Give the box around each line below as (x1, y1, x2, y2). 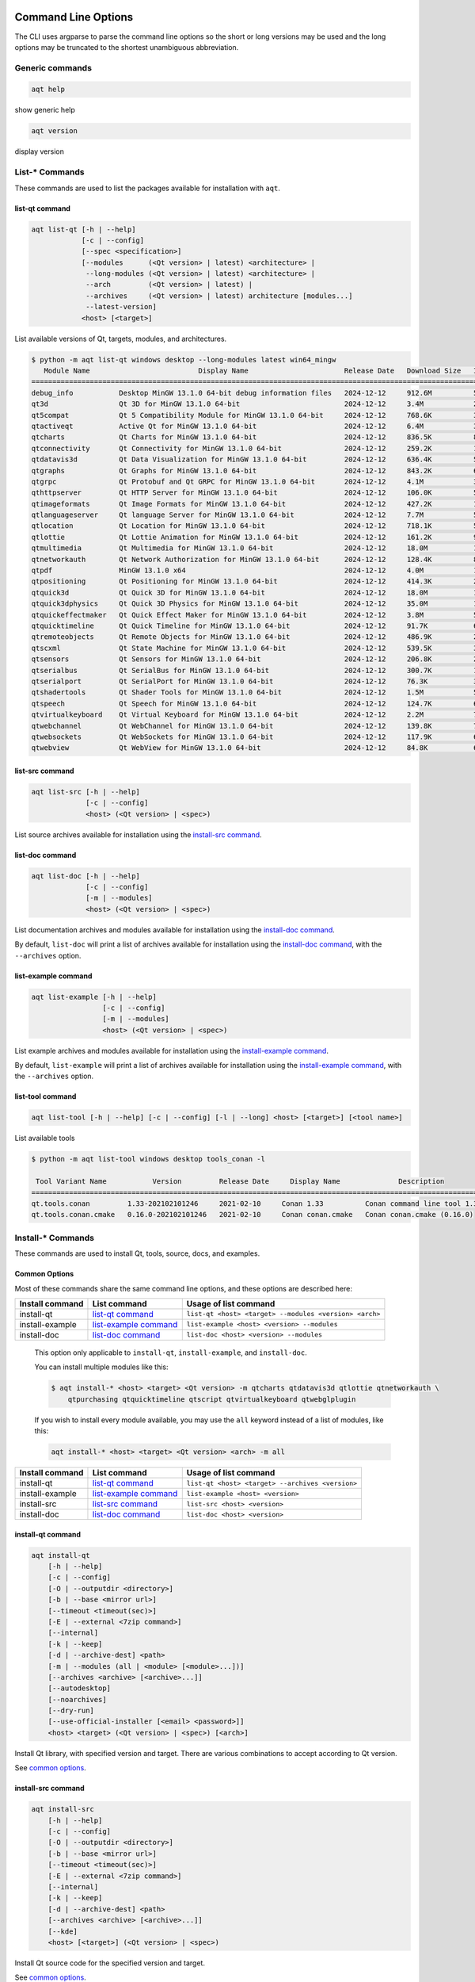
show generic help (14, 105, 75, 115)
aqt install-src (31, 1804, 95, 1814)
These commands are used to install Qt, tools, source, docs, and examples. (14, 1249, 260, 1258)
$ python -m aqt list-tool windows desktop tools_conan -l (31, 1154, 265, 1164)
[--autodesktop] (47, 1684, 111, 1693)
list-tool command (14, 1092, 77, 1101)
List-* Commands (14, 166, 85, 178)
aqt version (31, 127, 78, 136)
